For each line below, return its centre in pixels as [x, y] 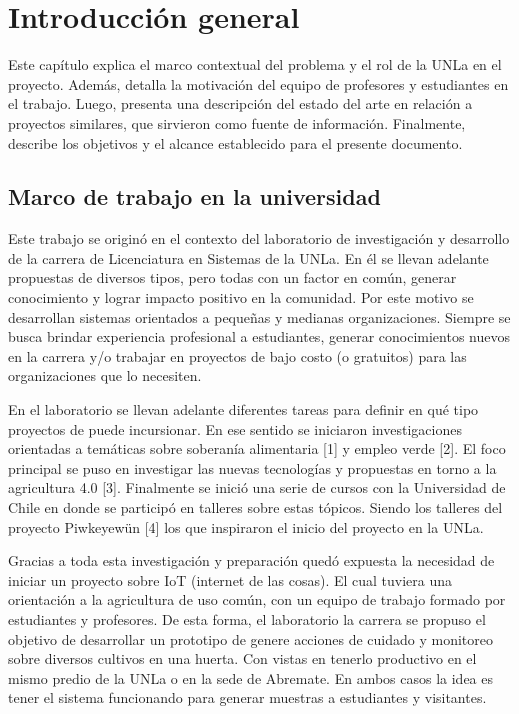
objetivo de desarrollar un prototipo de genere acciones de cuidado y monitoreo [250, 638]
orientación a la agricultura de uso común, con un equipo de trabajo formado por [257, 599]
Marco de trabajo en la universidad [194, 196]
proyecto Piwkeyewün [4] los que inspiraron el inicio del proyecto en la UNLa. [246, 526]
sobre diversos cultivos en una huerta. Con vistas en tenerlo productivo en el [242, 658]
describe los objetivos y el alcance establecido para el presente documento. [235, 142]
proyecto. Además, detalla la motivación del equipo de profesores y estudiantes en [258, 83]
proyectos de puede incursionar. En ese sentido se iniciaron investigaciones [235, 428]
